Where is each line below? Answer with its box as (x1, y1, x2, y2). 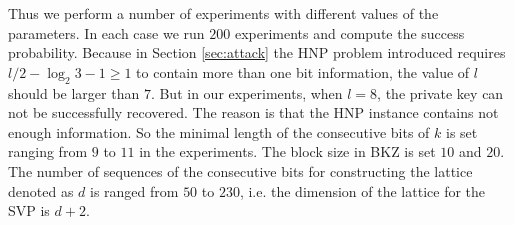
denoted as (8, 180, 74, 201)
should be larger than (8, 82, 140, 103)
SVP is (8, 200, 50, 221)
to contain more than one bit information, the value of (136, 61, 470, 82)
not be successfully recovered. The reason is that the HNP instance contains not (8, 102, 499, 123)
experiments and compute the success (234, 22, 465, 43)
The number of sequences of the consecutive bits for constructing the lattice (8, 160, 473, 181)
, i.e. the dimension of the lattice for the (239, 180, 486, 201)
